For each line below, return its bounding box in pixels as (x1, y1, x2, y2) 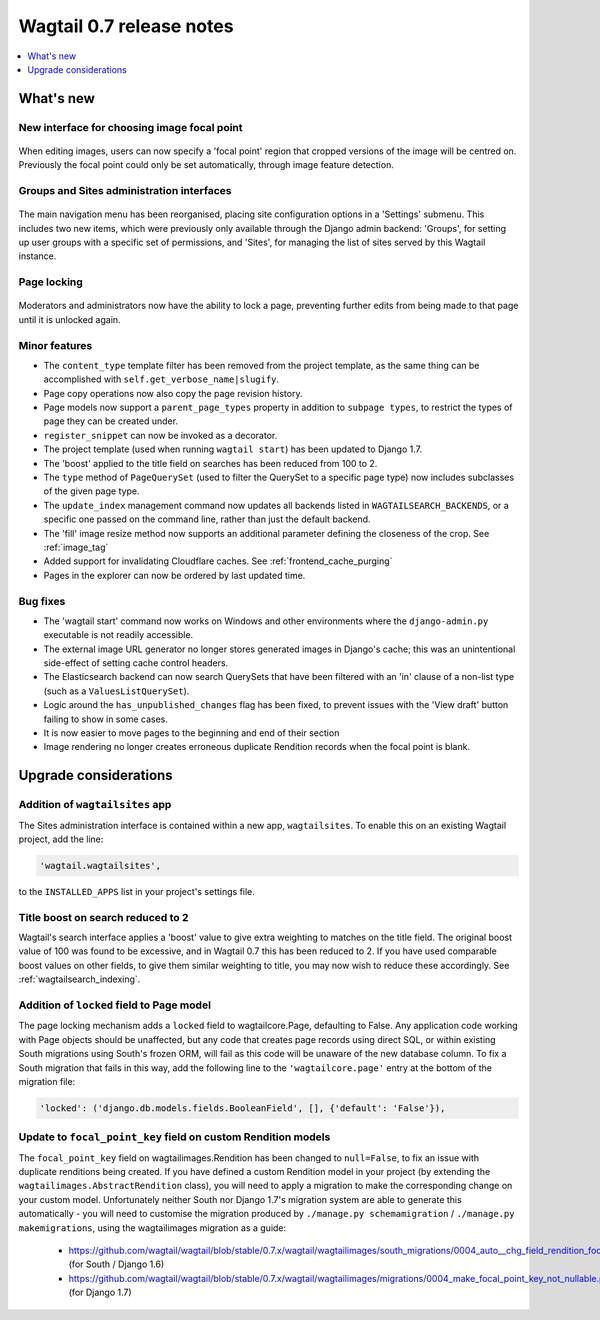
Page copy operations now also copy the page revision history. (43, 387, 303, 399)
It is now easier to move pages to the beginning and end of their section (43, 727, 340, 739)
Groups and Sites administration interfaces (18, 184, 232, 198)
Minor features (18, 338, 93, 352)
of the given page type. (43, 485, 140, 497)
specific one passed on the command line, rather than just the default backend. (43, 513, 371, 525)
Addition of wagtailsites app (18, 798, 172, 812)
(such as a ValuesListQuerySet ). (43, 685, 190, 697)
